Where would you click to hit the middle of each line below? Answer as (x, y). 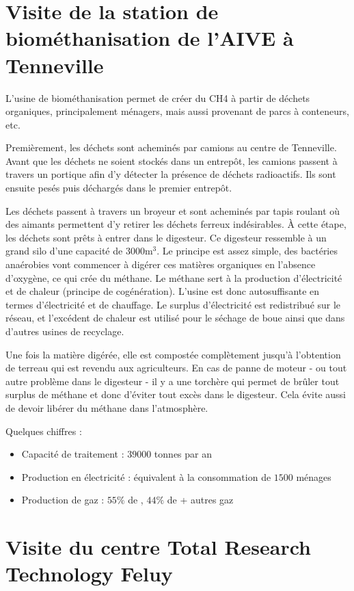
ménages (314, 476)
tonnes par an (183, 454)
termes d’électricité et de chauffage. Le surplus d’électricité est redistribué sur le (173, 304)
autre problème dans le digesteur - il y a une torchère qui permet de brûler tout (173, 381)
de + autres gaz (200, 500)
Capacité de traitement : (73, 454)
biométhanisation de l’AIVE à (150, 38)
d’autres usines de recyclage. (65, 331)
